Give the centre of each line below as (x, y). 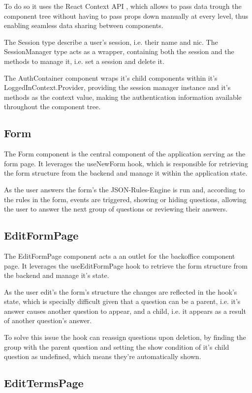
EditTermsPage (44, 383)
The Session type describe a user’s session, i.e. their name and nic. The (111, 42)
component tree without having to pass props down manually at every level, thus (126, 15)
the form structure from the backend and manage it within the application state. (126, 173)
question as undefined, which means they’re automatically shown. (103, 356)
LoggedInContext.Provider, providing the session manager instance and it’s (117, 87)
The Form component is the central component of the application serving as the (125, 154)
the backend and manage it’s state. (57, 275)
